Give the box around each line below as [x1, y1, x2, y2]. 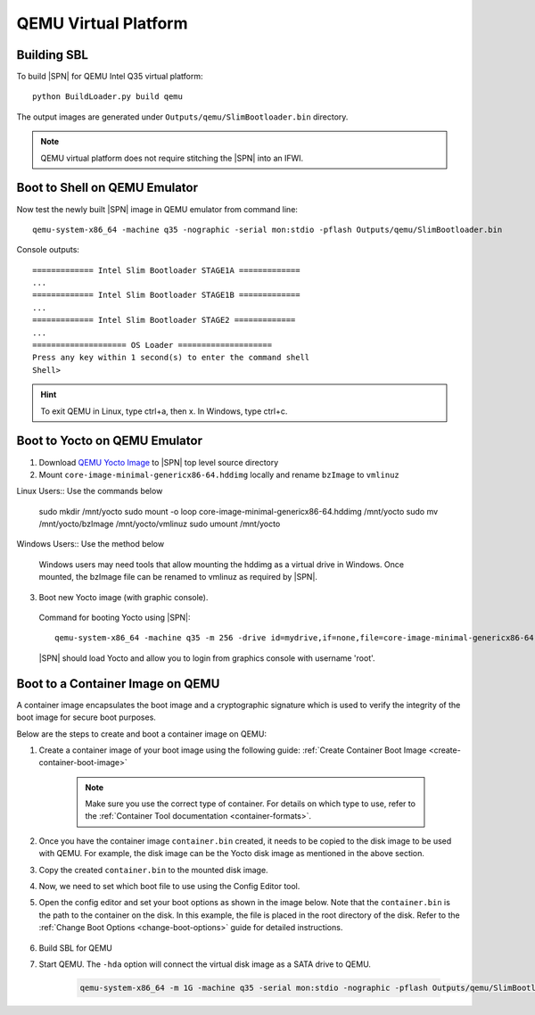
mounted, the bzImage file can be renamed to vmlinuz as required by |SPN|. [38, 572, 318, 582]
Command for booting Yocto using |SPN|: [38, 612, 191, 623]
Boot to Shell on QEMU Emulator [16, 180, 199, 195]
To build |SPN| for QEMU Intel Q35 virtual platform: [16, 71, 204, 82]
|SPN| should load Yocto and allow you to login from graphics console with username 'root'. [38, 652, 375, 664]
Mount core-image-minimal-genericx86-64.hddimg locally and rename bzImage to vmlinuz [38, 469, 400, 480]
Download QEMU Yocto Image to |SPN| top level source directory [38, 457, 279, 467]
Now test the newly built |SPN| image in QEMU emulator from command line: [16, 203, 299, 214]
